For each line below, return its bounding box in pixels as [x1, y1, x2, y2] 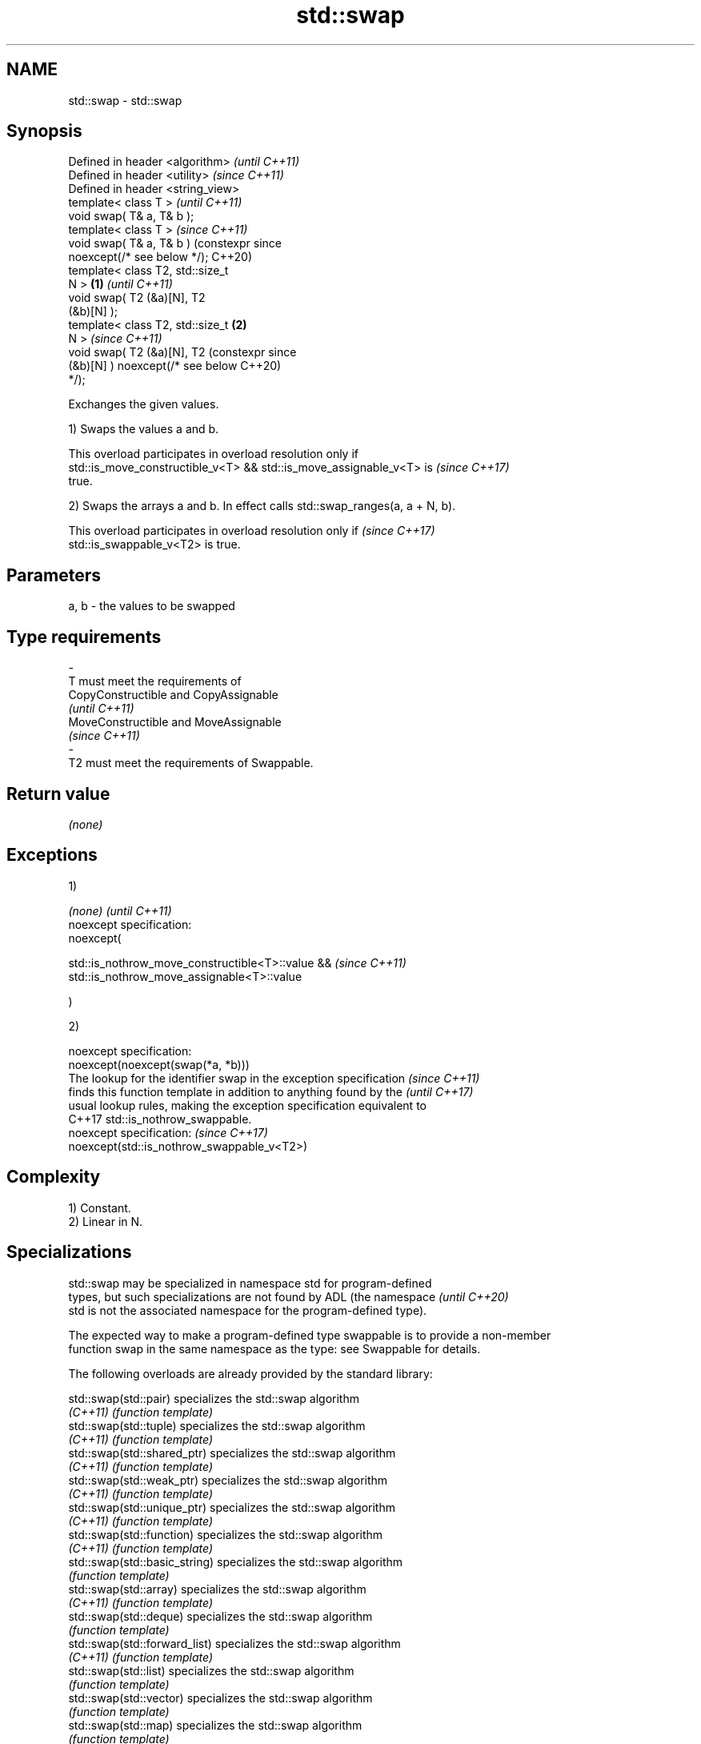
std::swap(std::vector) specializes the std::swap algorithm [68, 1690, 373, 1705]
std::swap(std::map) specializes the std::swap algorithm [68, 1718, 363, 1732]
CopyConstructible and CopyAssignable [68, 688, 278, 702]
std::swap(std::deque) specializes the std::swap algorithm [68, 1609, 373, 1623]
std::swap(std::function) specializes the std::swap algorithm [68, 1527, 383, 1541]
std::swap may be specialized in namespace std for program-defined [68, 1276, 432, 1290]
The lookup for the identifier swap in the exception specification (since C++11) [68, 1071, 480, 1085]
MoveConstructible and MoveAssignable [68, 715, 282, 729]
